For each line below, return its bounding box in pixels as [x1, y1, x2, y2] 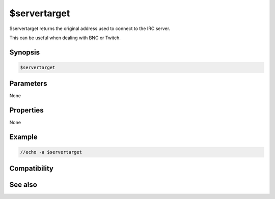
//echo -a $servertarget [20, 149, 82, 155]
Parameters [9, 79, 47, 88]
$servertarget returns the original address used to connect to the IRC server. [9, 25, 171, 32]
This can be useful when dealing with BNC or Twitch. [9, 35, 121, 41]
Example [9, 133, 38, 141]
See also [9, 180, 38, 189]
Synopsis [9, 48, 40, 56]
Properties [9, 106, 44, 115]
